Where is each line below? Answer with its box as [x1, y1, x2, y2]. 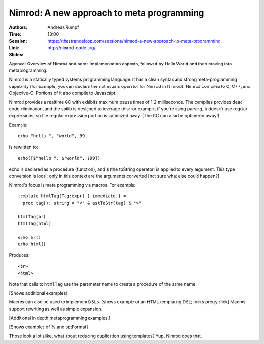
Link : [9, 44, 20, 51]
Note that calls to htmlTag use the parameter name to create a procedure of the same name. [9, 281, 197, 287]
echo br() [18, 235, 41, 240]
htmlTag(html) [18, 220, 51, 226]
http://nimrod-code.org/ [47, 44, 96, 51]
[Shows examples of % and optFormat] [9, 324, 88, 330]
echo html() [18, 241, 46, 247]
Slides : [9, 52, 24, 58]
